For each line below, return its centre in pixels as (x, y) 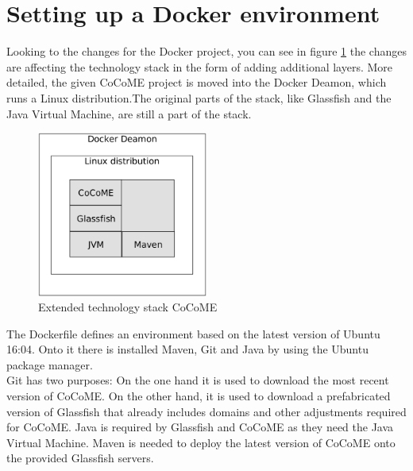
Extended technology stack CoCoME (128, 307)
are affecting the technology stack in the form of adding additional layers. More (200, 66)
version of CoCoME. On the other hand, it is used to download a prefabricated (199, 396)
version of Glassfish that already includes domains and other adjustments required (206, 411)
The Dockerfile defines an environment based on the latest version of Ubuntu (193, 333)
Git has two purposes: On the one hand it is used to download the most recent (198, 380)
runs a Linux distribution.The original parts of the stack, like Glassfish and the (199, 97)
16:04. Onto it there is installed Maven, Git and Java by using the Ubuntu (187, 349)
